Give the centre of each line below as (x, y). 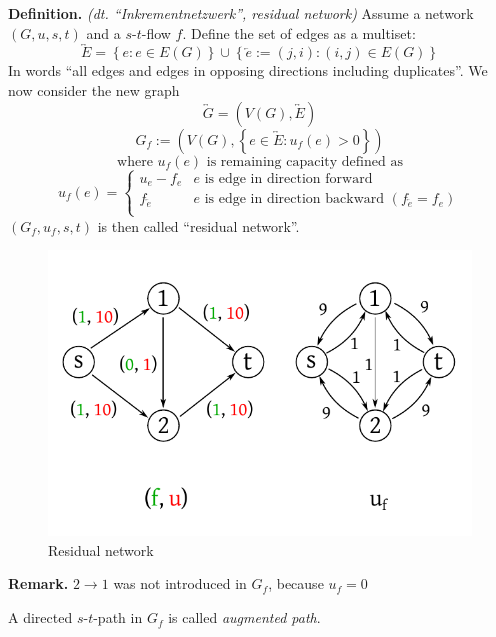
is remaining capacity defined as (304, 161)
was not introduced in (180, 583)
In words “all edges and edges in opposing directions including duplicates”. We (248, 70)
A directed (40, 617)
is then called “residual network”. (198, 225)
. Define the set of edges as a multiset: (299, 32)
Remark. (38, 583)
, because (296, 583)
